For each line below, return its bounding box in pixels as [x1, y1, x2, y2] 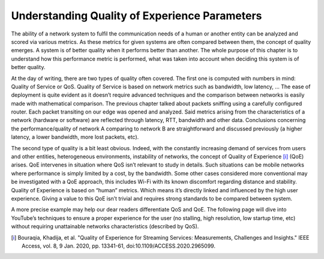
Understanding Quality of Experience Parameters [11, 9, 262, 22]
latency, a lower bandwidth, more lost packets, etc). [11, 133, 139, 141]
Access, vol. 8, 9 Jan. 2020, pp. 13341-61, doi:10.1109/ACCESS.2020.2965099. [22, 242, 216, 249]
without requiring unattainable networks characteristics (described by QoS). [11, 223, 199, 230]
